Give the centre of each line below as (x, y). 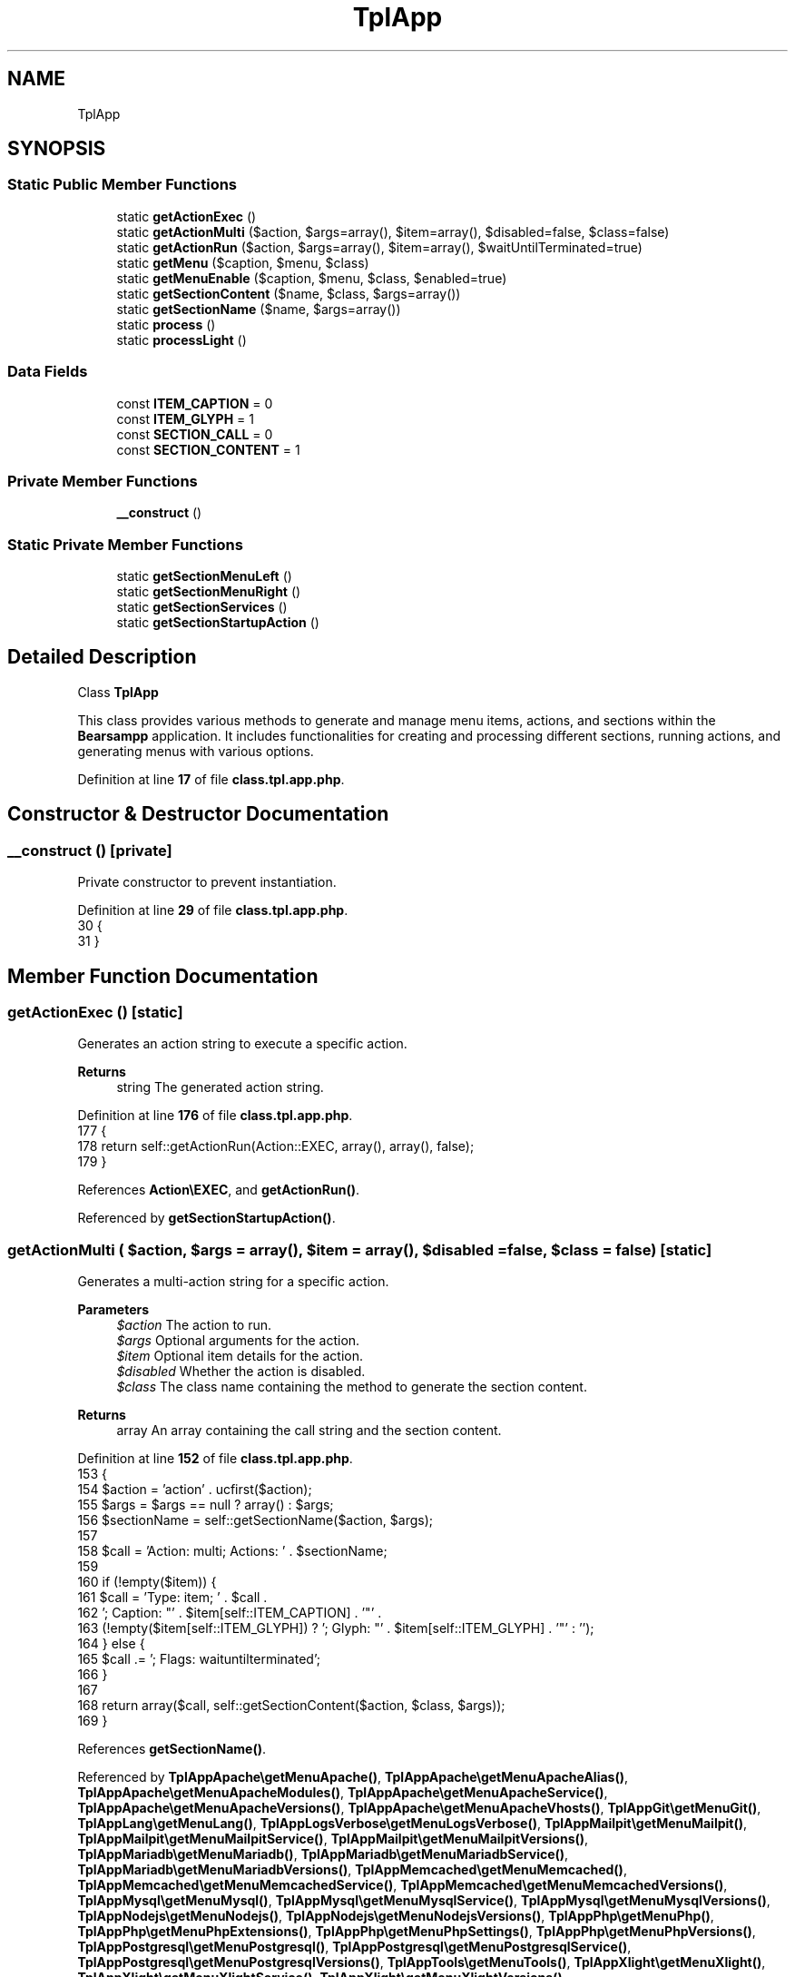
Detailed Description (102, 657)
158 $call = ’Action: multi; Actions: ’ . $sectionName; (232, 1551)
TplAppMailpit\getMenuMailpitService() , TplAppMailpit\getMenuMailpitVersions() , (333, 1839)
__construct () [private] (90, 850)
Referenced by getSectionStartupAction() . (206, 1218)
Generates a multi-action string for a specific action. (233, 1282)
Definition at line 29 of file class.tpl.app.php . (213, 910)
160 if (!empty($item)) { (147, 1582)
